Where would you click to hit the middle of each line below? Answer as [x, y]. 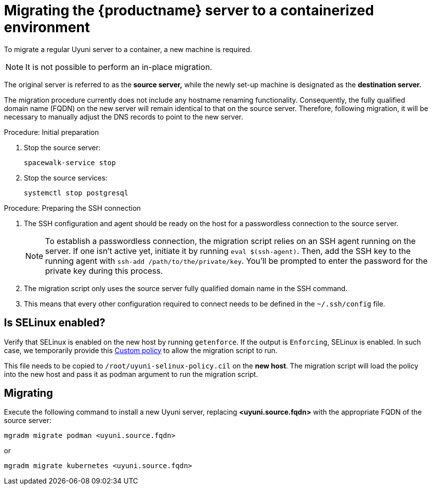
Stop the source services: [66, 178]
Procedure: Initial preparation [52, 132]
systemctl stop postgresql [76, 193]
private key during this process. [104, 271]
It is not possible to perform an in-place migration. [119, 67]
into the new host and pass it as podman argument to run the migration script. [131, 374]
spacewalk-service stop [70, 162]
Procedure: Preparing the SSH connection [72, 208]
